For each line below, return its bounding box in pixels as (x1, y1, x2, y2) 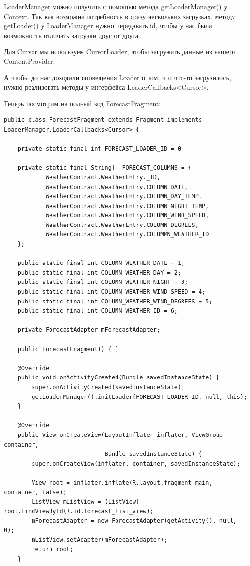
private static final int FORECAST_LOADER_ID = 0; (17, 145, 185, 152)
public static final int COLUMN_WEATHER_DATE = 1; (17, 260, 185, 267)
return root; (32, 546, 74, 553)
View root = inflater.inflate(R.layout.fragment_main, (32, 479, 213, 486)
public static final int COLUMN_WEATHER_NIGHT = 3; (17, 279, 188, 286)
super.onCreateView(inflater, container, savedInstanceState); (32, 460, 240, 467)
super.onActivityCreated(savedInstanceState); (32, 383, 185, 391)
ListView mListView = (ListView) (32, 498, 140, 506)
